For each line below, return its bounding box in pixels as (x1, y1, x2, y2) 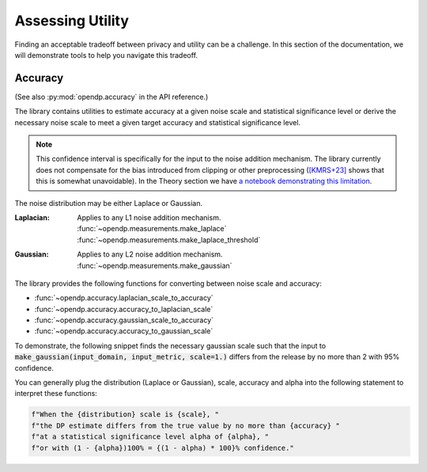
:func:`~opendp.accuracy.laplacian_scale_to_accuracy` (34, 293, 213, 303)
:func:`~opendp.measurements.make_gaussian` (77, 261, 232, 270)
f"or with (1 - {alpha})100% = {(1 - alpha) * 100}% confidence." (31, 443, 294, 452)
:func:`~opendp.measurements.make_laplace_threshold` (77, 234, 261, 245)
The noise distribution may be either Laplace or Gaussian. (14, 198, 203, 207)
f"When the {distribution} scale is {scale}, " (31, 410, 219, 419)
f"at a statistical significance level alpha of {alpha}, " (31, 432, 270, 441)
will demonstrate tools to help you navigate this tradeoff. (14, 50, 198, 59)
